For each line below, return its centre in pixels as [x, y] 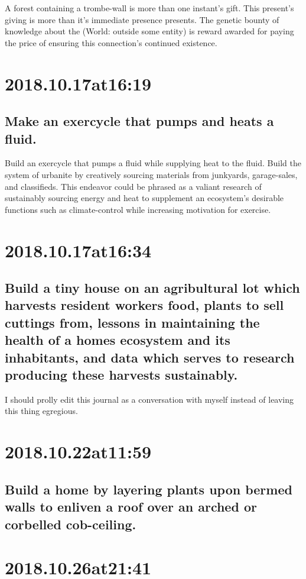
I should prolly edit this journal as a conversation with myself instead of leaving [149, 399]
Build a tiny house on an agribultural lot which [152, 288]
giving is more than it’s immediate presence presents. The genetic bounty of [142, 19]
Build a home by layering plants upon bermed [149, 489]
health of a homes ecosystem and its [118, 340]
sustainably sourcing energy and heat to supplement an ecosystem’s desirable [144, 198]
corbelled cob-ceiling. [71, 524]
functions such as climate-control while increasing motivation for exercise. [138, 209]
